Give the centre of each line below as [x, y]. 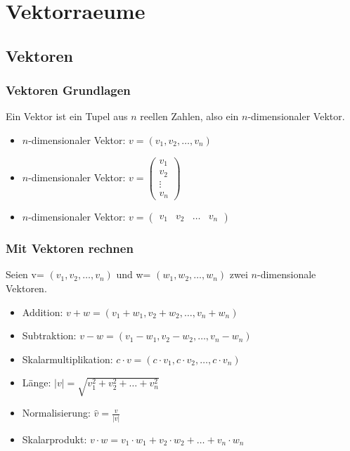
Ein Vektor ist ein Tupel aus [67, 116]
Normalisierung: [56, 413]
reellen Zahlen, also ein [189, 116]
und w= [134, 274]
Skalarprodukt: [54, 439]
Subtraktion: [49, 335]
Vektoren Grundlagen [68, 90]
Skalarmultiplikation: [67, 359]
